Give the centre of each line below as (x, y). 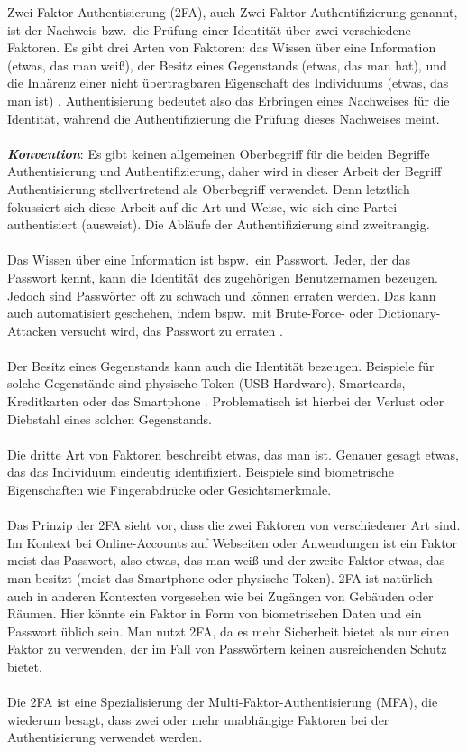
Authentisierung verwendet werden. (105, 737)
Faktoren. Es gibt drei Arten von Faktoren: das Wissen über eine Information (222, 47)
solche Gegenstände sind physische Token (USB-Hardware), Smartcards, (206, 383)
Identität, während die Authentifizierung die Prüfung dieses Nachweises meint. (224, 118)
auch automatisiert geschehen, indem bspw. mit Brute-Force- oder (191, 313)
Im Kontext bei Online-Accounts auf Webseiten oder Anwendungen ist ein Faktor (233, 542)
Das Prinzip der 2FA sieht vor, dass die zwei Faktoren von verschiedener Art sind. (234, 525)
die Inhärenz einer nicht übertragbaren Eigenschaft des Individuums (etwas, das (228, 83)
